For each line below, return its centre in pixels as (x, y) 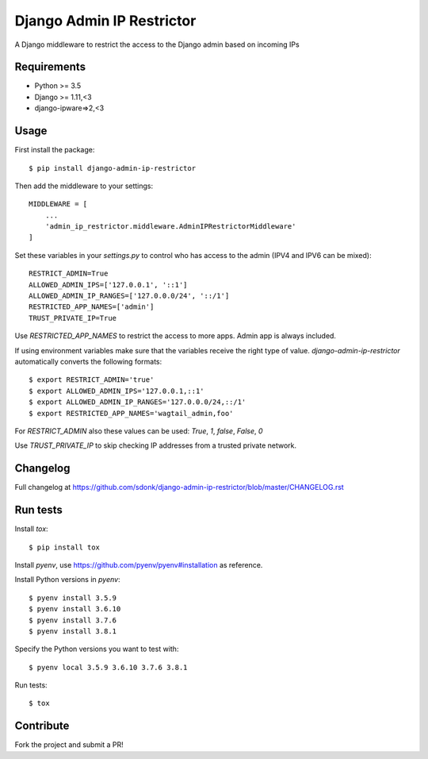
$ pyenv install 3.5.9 (73, 598)
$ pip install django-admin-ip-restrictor (113, 168)
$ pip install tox (65, 547)
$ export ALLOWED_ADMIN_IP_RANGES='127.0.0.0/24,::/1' (138, 402)
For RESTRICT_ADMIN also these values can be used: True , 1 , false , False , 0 (139, 431)
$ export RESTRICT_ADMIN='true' (92, 380)
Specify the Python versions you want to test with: (97, 649)
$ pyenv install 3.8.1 (73, 631)
